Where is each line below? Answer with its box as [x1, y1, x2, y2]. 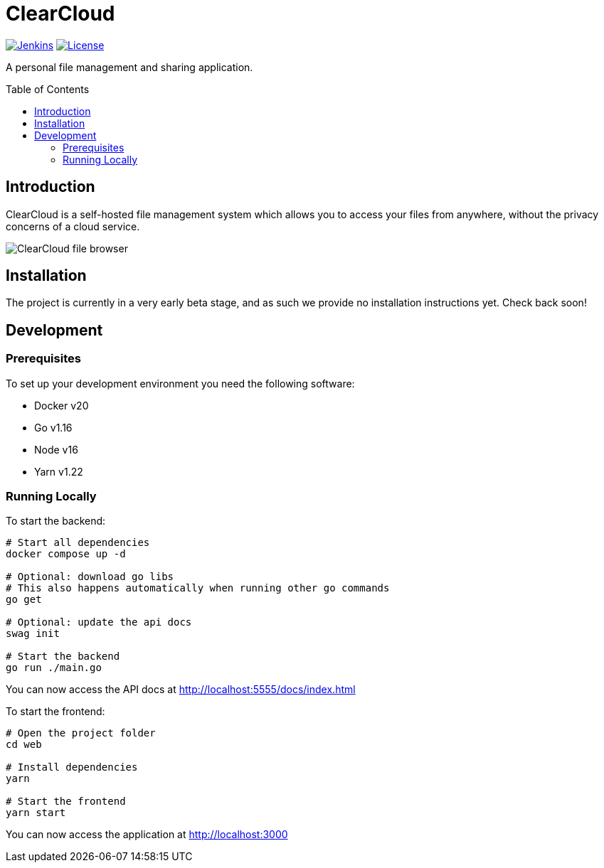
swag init [6, 628, 60, 640]
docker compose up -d [6, 548, 126, 560]
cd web [6, 739, 42, 751]
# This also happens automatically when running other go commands [6, 582, 390, 594]
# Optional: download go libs [6, 571, 174, 583]
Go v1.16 [34, 421, 73, 434]
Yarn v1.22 [34, 465, 83, 478]
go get [6, 594, 42, 606]
